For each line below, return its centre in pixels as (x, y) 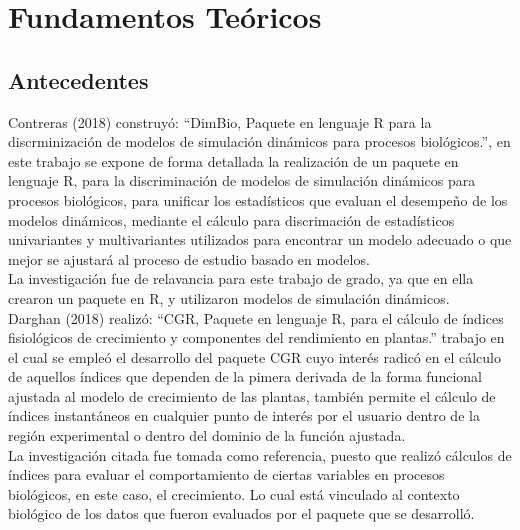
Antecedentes (78, 79)
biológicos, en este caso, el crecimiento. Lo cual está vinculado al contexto (234, 493)
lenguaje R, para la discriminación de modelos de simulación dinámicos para (242, 180)
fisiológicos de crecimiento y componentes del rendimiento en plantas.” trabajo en (256, 337)
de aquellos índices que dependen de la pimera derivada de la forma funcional (245, 376)
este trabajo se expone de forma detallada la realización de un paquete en (233, 160)
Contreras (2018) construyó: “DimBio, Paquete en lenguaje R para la (220, 121)
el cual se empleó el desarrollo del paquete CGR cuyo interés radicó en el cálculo (254, 356)
